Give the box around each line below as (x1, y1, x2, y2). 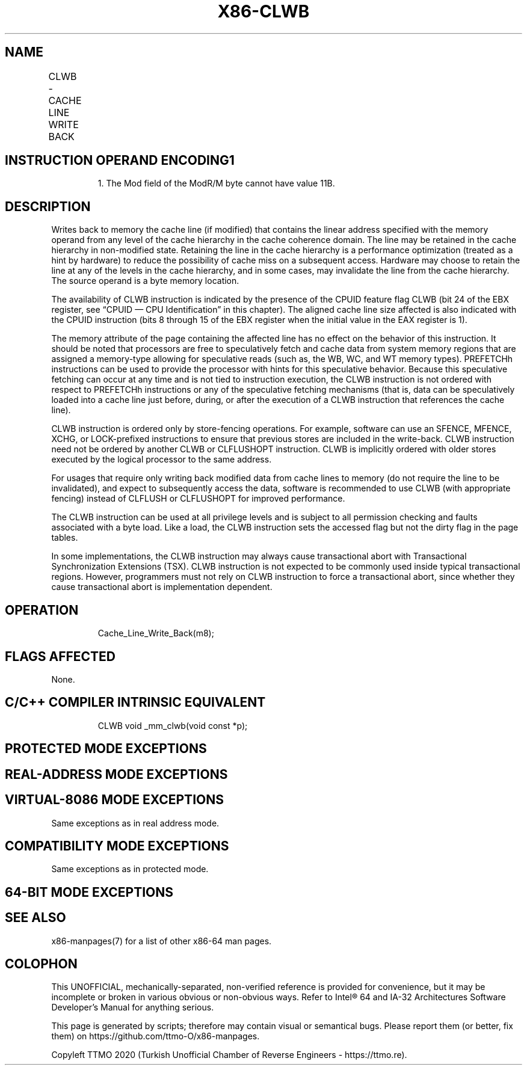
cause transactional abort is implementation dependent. (51, 582, 273, 592)
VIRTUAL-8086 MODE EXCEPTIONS (5, 792, 224, 808)
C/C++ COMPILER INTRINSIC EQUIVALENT (5, 695, 266, 710)
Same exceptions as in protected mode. (51, 864, 209, 875)
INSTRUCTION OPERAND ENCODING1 (5, 153, 235, 168)
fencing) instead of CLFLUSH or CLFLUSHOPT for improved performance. (51, 493, 345, 504)
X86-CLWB (217, 1, 310, 22)
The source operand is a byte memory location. (51, 275, 239, 286)
